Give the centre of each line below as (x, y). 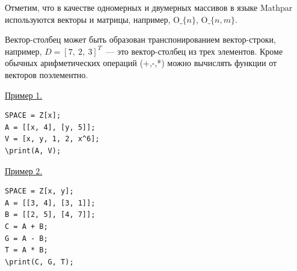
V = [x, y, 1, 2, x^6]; (52, 139)
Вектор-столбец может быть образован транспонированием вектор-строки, (140, 39)
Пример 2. (24, 170)
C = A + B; (26, 226)
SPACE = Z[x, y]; (39, 191)
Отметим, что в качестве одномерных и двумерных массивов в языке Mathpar (149, 7)
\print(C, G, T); (39, 262)
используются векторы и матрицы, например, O (92, 19)
